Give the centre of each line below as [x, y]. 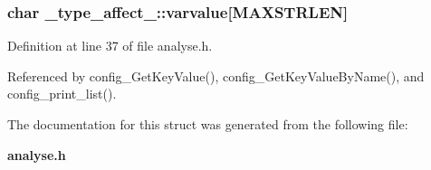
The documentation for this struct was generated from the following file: [208, 124]
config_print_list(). [62, 94]
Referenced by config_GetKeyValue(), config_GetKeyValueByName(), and [216, 76]
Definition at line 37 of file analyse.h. [110, 46]
